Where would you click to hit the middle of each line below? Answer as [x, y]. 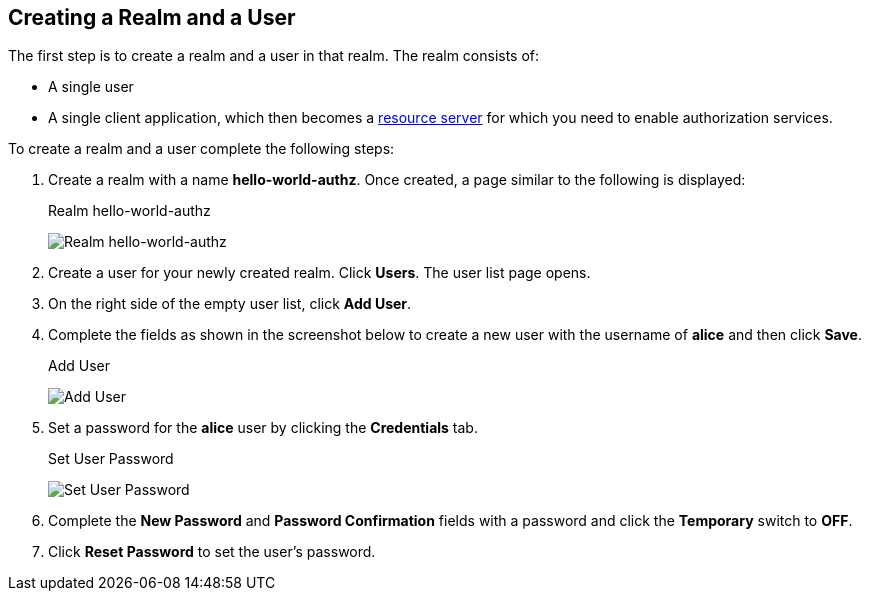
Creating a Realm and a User [152, 17]
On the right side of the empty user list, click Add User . [230, 304]
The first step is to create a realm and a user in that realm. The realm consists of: [274, 56]
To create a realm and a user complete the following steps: [201, 149]
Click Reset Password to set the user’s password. [212, 552]
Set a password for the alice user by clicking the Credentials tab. [263, 428]
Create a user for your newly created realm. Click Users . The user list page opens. [319, 273]
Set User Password [111, 459]
